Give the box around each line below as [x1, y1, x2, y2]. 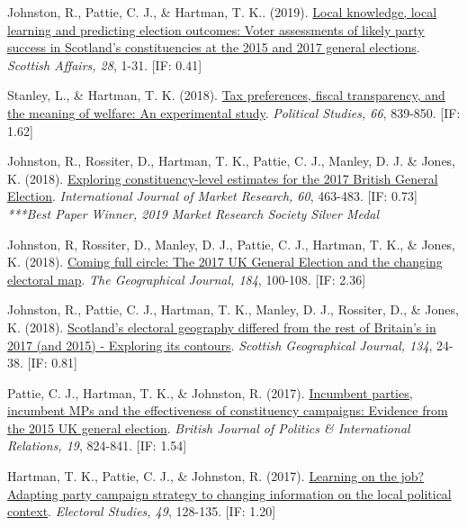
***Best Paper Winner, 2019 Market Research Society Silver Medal [7, 204, 380, 223]
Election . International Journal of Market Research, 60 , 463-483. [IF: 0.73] [7, 186, 418, 205]
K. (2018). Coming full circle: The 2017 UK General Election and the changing [7, 252, 443, 271]
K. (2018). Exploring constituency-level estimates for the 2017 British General [7, 168, 438, 187]
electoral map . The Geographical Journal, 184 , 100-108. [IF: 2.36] [7, 269, 366, 288]
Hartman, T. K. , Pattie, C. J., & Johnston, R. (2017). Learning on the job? [7, 467, 425, 486]
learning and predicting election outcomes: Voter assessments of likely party [7, 20, 425, 39]
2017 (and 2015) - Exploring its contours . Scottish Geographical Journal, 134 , [7, 335, 433, 354]
